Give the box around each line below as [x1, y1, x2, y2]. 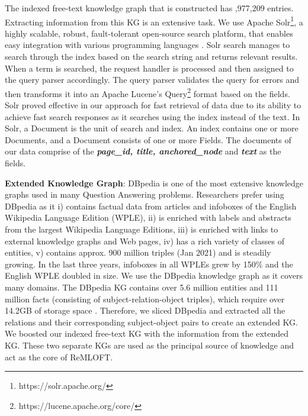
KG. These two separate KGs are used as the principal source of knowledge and [5, 338, 294, 351]
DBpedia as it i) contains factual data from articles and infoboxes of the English [5, 199, 297, 212]
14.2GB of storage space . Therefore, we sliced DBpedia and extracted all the [5, 304, 285, 317]
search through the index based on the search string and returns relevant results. [5, 50, 298, 63]
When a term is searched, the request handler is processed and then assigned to [5, 62, 294, 74]
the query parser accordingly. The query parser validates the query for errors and [5, 73, 300, 86]
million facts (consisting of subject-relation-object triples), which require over [5, 292, 285, 305]
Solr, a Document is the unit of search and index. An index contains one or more [5, 122, 299, 134]
